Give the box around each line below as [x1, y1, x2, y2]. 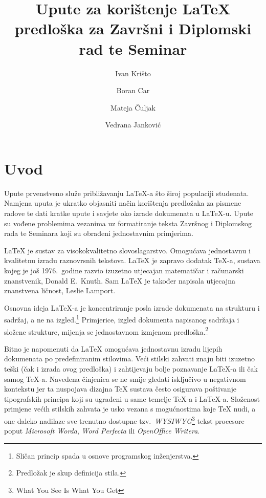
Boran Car [116, 85, 150, 96]
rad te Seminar [79, 38, 187, 59]
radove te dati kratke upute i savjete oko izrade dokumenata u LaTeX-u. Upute [4, 208, 253, 218]
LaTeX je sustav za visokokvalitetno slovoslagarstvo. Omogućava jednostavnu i [4, 245, 251, 255]
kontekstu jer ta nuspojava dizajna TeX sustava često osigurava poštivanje [4, 383, 237, 394]
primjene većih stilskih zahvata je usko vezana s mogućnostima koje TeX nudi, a [4, 403, 256, 414]
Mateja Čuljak [110, 102, 156, 113]
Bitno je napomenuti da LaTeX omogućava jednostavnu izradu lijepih [4, 343, 223, 354]
